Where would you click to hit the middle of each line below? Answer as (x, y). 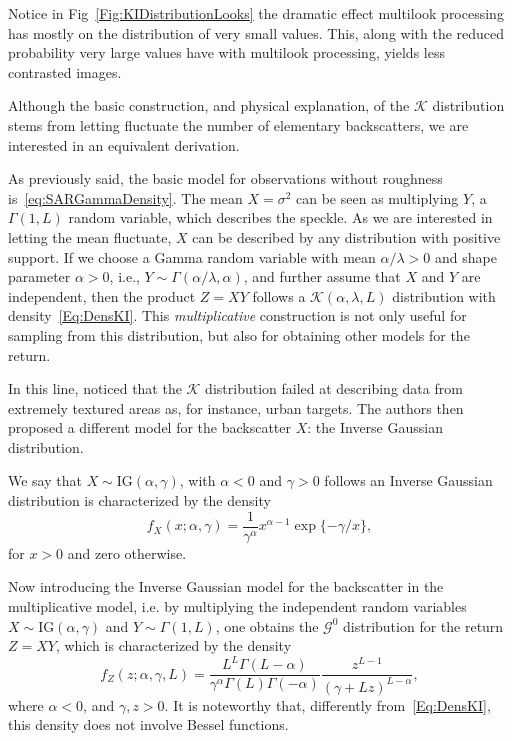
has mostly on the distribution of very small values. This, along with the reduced (256, 32)
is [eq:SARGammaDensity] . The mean (125, 197)
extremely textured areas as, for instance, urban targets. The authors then (236, 407)
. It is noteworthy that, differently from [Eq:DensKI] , (327, 704)
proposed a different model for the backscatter (150, 427)
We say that (45, 480)
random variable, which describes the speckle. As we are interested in (280, 217)
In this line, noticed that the (95, 388)
